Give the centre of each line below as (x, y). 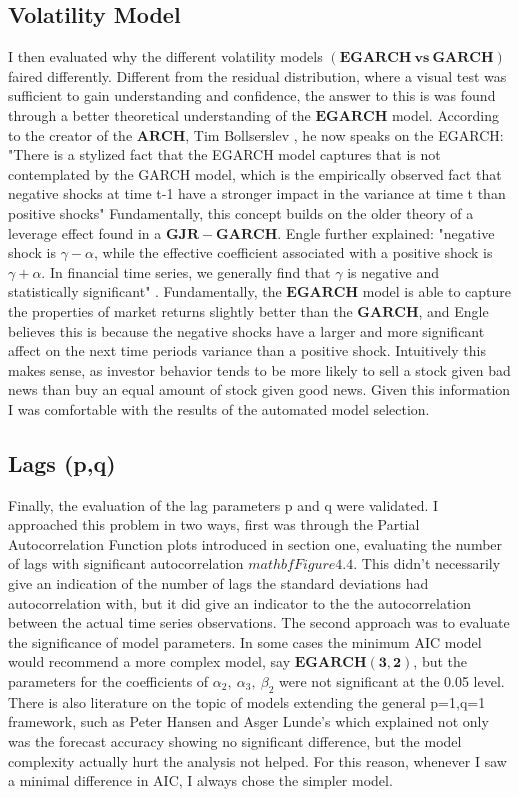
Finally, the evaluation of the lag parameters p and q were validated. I (223, 504)
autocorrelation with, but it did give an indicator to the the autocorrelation (240, 602)
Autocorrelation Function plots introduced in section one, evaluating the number (255, 543)
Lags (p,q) (62, 462)
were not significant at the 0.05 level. (392, 681)
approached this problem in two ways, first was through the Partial (214, 524)
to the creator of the (70, 134)
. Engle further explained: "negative (386, 232)
